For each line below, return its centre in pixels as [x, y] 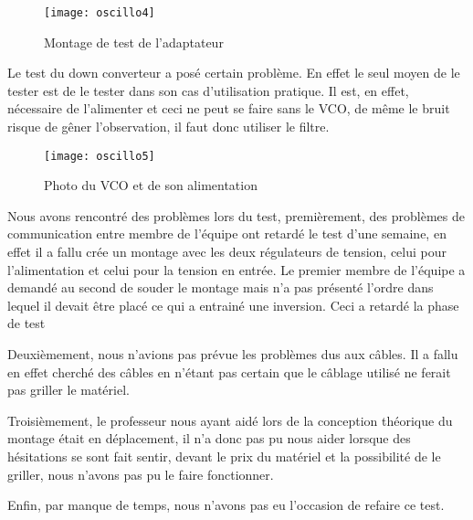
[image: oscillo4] [100, 13]
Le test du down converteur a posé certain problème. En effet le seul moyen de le [234, 73]
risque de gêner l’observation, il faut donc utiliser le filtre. [168, 127]
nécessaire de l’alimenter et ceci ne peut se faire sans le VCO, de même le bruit [229, 108]
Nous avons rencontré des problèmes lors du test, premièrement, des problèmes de [236, 215]
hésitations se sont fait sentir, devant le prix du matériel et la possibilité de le [224, 456]
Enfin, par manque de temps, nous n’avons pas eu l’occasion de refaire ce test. [226, 505]
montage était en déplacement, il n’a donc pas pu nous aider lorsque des [209, 438]
